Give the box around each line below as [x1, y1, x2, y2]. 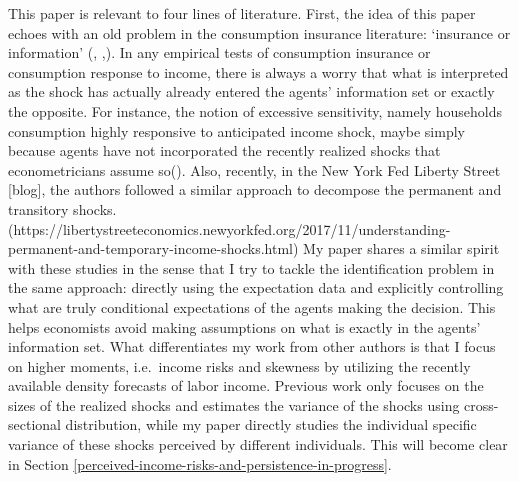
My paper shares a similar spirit [303, 238, 500, 259]
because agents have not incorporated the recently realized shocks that [8, 140, 441, 161]
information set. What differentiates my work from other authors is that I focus [8, 336, 496, 357]
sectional [8, 414, 61, 435]
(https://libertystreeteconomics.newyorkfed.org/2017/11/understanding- [8, 218, 451, 239]
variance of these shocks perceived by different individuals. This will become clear [8, 434, 508, 455]
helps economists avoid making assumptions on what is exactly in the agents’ [8, 316, 481, 337]
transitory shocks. [8, 198, 117, 219]
